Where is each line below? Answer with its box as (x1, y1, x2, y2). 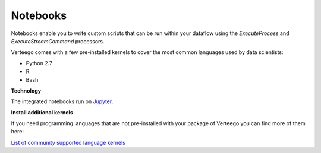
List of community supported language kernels (11, 139, 126, 146)
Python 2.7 (26, 59, 53, 66)
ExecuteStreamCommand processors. (11, 37, 105, 44)
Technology (11, 87, 42, 94)
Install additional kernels (11, 109, 74, 116)
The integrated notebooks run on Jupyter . (11, 98, 114, 105)
